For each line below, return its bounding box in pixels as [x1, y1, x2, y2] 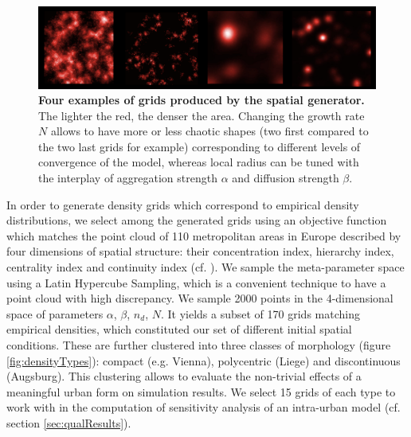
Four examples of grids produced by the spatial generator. [38, 92, 365, 108]
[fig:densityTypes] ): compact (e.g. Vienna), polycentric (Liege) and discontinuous [6, 352, 401, 369]
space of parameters [6, 305, 104, 322]
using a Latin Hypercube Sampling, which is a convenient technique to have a [6, 274, 386, 291]
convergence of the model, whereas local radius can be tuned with [38, 154, 359, 170]
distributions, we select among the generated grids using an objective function [6, 212, 387, 228]
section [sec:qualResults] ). [6, 414, 131, 431]
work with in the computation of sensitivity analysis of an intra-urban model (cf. [6, 399, 401, 416]
